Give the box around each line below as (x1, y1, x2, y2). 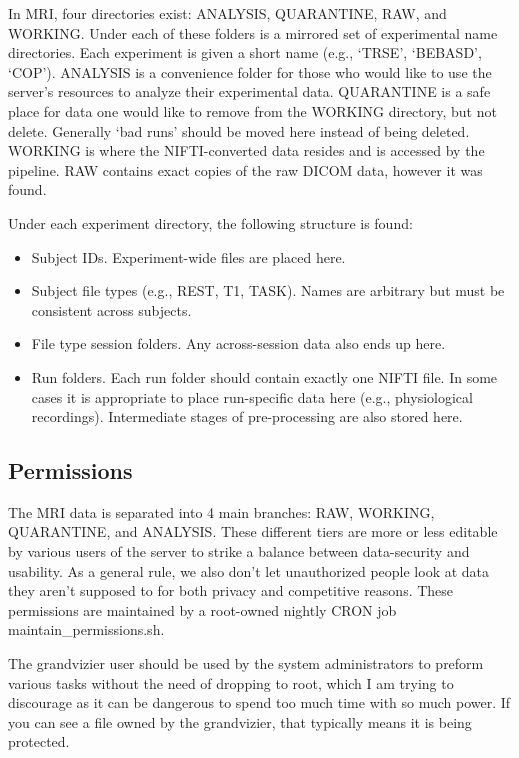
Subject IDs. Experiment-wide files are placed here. (31, 246, 346, 267)
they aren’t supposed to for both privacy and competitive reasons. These (8, 580, 454, 601)
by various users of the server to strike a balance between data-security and (8, 541, 470, 562)
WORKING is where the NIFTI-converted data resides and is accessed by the (8, 140, 485, 161)
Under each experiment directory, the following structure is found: (8, 212, 413, 233)
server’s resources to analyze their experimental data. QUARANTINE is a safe (8, 81, 491, 102)
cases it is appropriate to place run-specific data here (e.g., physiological (31, 386, 473, 407)
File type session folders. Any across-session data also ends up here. (31, 333, 446, 354)
